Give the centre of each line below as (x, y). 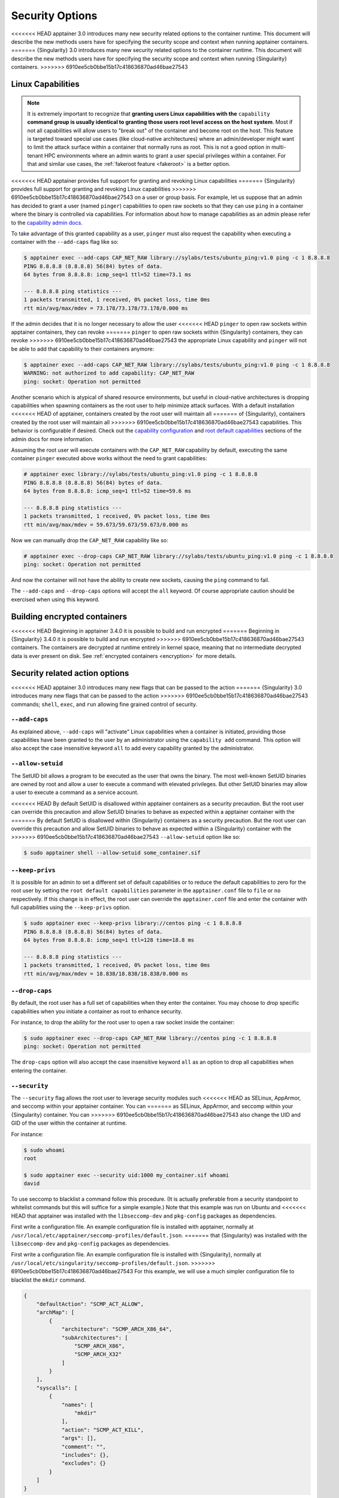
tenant (35, 155)
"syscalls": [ (57, 1388)
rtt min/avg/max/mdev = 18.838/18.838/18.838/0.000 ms (106, 973)
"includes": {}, (85, 1455)
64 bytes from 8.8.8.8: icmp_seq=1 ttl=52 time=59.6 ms (108, 491)
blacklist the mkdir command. (49, 1280)
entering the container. (39, 1070)
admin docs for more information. (52, 439)
